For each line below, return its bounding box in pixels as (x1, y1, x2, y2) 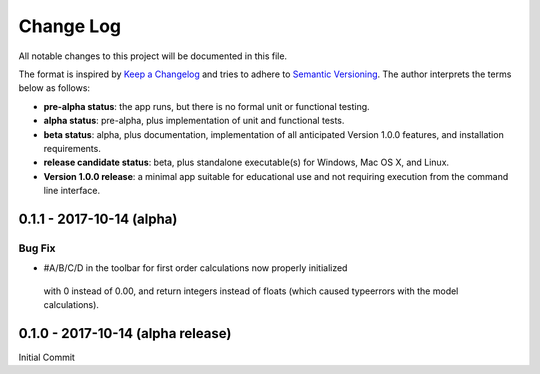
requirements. (43, 142, 102, 154)
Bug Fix (18, 241, 56, 255)
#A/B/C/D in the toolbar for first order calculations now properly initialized (43, 262, 348, 274)
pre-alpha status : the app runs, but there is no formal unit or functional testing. (43, 100, 370, 112)
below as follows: (18, 82, 90, 94)
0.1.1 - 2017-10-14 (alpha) (18, 210, 178, 227)
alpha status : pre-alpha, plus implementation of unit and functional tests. (43, 115, 345, 127)
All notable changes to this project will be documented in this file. (18, 50, 288, 62)
